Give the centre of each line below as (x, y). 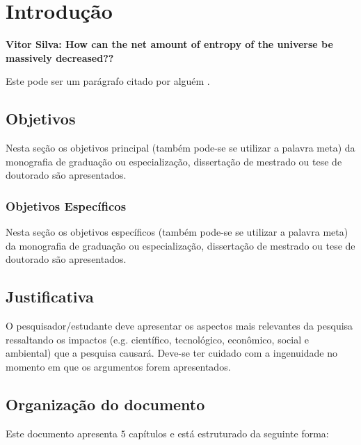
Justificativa (50, 297)
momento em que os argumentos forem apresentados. (118, 366)
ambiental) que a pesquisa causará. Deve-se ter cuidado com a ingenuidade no (171, 353)
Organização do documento (105, 404)
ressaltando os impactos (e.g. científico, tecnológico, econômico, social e (157, 339)
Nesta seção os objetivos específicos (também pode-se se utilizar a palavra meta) (177, 232)
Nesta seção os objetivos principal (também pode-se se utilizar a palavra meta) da (180, 148)
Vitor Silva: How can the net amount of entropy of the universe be (169, 44)
